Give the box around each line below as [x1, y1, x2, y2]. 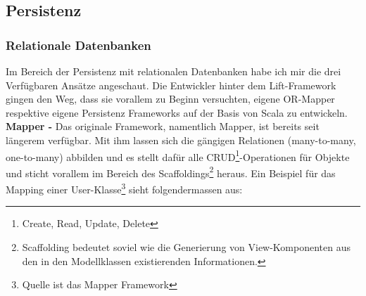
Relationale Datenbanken [6, 36, 151, 53]
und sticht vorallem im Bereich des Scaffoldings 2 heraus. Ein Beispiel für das [6, 163, 336, 180]
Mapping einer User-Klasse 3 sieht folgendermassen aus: [6, 180, 243, 196]
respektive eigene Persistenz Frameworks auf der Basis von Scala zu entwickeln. [6, 105, 348, 120]
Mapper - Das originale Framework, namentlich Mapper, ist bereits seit [6, 119, 320, 134]
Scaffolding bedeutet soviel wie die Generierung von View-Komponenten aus [22, 239, 351, 254]
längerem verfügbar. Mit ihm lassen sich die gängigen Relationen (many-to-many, [6, 132, 356, 147]
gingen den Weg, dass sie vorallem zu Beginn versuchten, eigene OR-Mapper [6, 91, 335, 106]
